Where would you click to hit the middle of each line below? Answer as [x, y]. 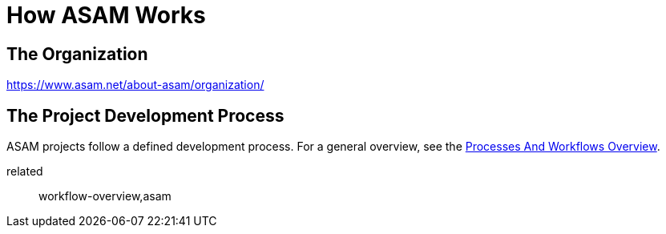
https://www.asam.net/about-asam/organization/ [135, 85]
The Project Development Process [145, 115]
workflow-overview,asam [105, 196]
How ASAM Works [106, 15]
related [25, 171]
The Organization [77, 54]
